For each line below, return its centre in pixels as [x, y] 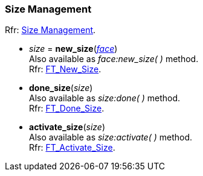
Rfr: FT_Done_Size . [67, 108]
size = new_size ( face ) [73, 49]
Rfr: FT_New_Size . [65, 69]
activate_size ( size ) [67, 127]
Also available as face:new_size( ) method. [114, 59]
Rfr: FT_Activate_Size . [72, 148]
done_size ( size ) [61, 88]
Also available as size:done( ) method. [105, 98]
